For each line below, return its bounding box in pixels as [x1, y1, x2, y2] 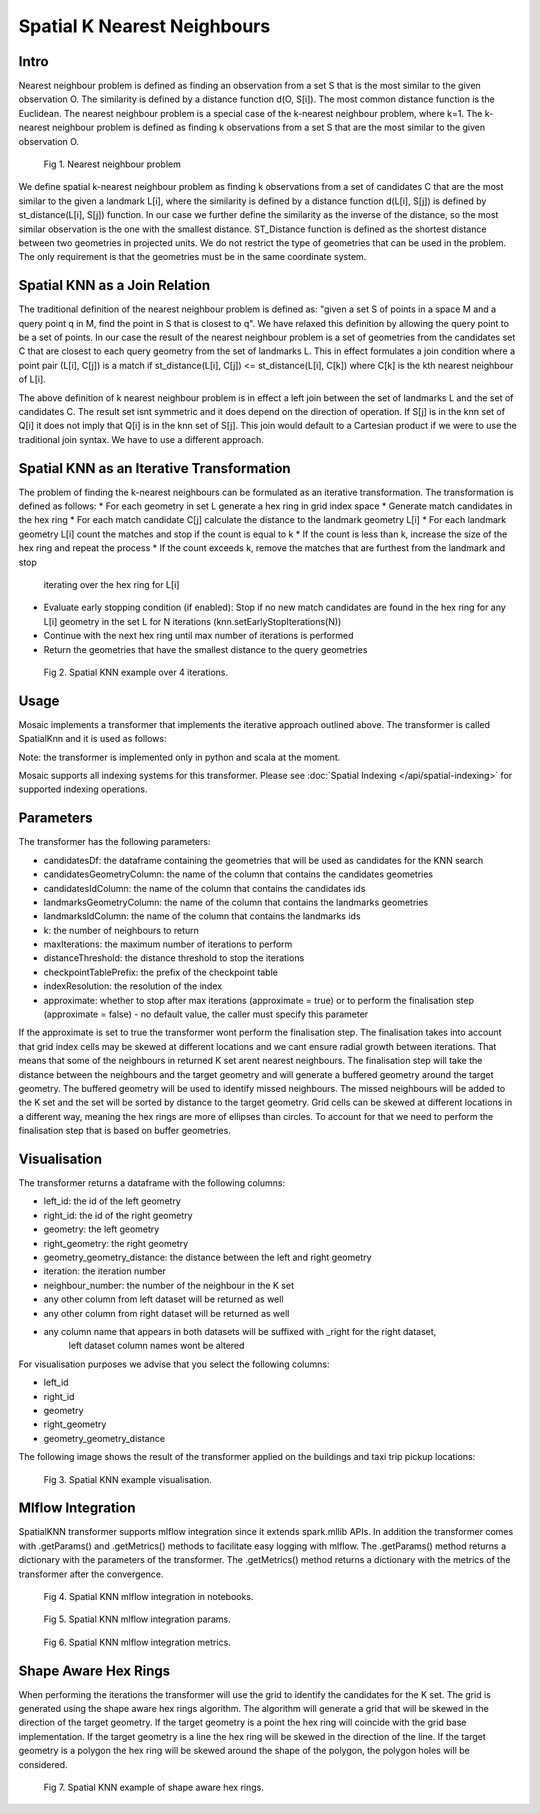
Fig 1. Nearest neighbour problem [43, 158, 182, 170]
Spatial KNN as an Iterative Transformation [18, 460, 291, 477]
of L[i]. [18, 373, 47, 385]
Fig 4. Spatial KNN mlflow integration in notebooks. [43, 1590, 254, 1602]
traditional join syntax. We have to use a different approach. [18, 433, 264, 445]
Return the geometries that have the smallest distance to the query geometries [43, 643, 368, 655]
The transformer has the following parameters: [18, 836, 211, 848]
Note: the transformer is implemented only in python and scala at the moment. [18, 751, 341, 763]
